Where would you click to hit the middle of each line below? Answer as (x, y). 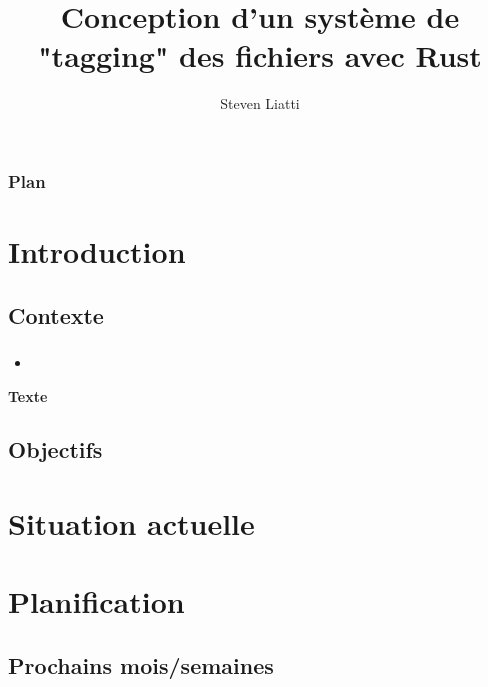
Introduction (97, 251)
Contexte (56, 314)
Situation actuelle (131, 523)
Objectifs (55, 449)
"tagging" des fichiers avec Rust (260, 55)
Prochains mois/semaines (141, 665)
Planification (96, 601)
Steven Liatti (260, 103)
